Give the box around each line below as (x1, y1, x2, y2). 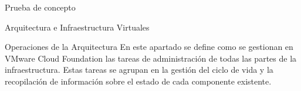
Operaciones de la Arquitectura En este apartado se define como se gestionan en (5, 41, 293, 53)
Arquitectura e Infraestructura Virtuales (5, 21, 150, 33)
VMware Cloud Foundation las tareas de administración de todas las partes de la (5, 52, 297, 64)
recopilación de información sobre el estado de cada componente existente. (5, 75, 272, 87)
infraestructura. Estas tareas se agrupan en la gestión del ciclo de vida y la (5, 63, 273, 76)
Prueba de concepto (5, 1, 76, 13)
